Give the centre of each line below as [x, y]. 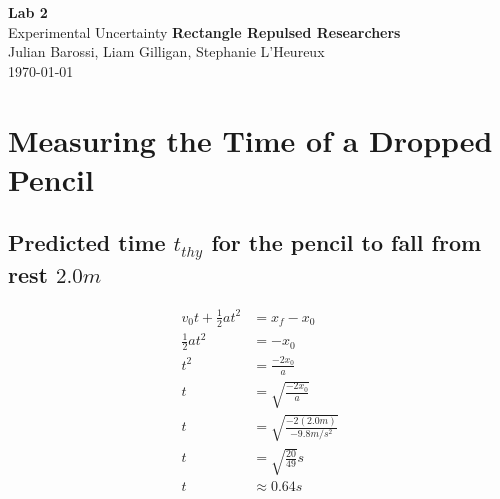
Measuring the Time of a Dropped [250, 139]
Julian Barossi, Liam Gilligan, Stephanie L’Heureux [166, 51]
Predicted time [87, 242]
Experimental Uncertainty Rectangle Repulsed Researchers [204, 31]
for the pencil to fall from [346, 242]
